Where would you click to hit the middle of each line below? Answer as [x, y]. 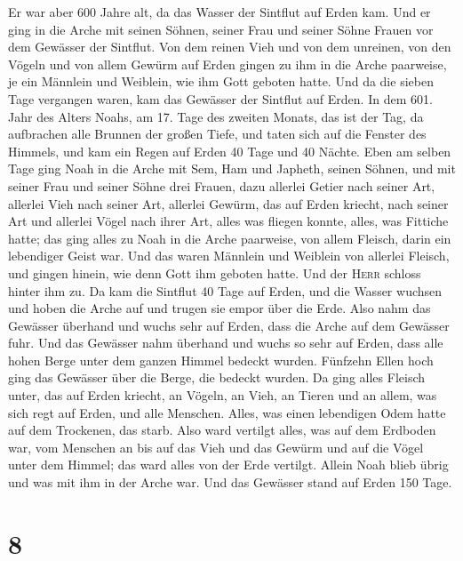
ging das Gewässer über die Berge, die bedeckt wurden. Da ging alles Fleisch [217, 377]
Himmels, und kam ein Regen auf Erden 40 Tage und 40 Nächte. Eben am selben [230, 151]
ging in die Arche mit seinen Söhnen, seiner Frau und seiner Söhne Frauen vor [221, 29]
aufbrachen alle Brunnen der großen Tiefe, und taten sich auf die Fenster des [217, 134]
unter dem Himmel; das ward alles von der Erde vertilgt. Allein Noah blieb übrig [228, 465]
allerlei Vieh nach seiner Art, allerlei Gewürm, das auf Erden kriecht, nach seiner [228, 203]
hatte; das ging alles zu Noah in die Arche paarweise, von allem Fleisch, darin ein [230, 238]
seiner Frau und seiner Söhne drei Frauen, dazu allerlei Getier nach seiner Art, [222, 185]
